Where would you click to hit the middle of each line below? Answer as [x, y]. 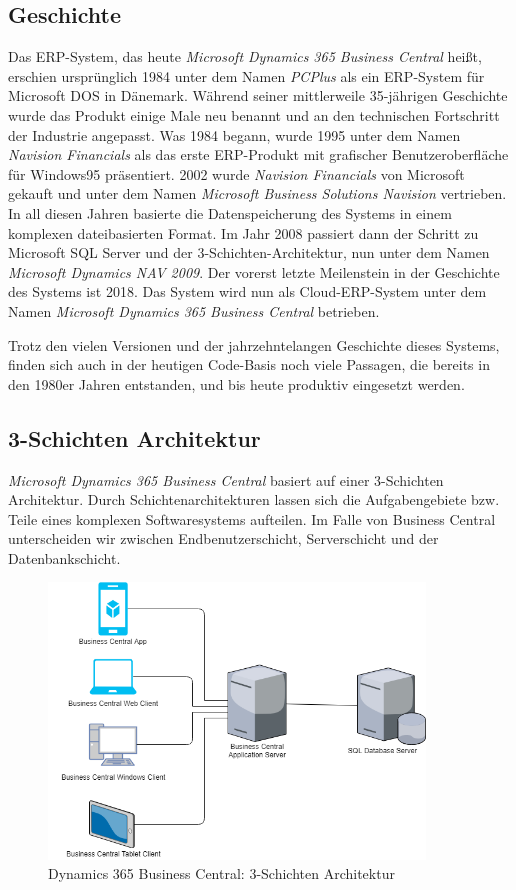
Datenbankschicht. [64, 557]
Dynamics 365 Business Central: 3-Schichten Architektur [221, 873]
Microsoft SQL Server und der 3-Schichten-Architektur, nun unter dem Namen [249, 252]
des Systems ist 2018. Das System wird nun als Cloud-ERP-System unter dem [247, 291]
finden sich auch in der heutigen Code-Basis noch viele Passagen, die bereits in [249, 364]
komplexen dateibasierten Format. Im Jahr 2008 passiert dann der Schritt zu [243, 232]
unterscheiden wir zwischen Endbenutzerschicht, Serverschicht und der [223, 538]
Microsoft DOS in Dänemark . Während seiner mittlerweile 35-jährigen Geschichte [258, 95]
